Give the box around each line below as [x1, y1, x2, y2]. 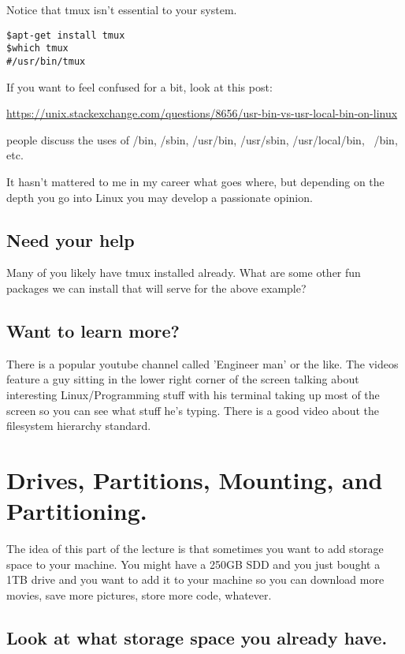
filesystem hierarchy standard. [6, 417, 151, 434]
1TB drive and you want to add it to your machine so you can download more [6, 571, 385, 588]
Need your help [6, 227, 135, 252]
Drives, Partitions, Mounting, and [6, 463, 383, 495]
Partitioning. [6, 495, 147, 527]
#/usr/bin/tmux [6, 55, 86, 67]
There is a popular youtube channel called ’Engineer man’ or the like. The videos [6, 355, 399, 372]
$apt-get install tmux [6, 29, 125, 41]
